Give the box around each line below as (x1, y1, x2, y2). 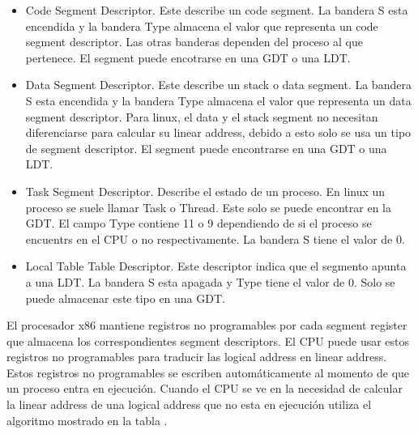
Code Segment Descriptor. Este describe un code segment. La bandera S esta (25, 2, 408, 18)
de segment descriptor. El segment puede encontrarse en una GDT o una (25, 139, 387, 156)
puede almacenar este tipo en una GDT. (25, 289, 225, 306)
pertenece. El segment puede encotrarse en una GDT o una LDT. (25, 49, 351, 66)
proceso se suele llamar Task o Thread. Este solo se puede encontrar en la (25, 198, 391, 215)
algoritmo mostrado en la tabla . (6, 411, 168, 428)
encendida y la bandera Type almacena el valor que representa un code (25, 17, 378, 34)
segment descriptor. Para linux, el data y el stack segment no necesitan (25, 108, 378, 125)
